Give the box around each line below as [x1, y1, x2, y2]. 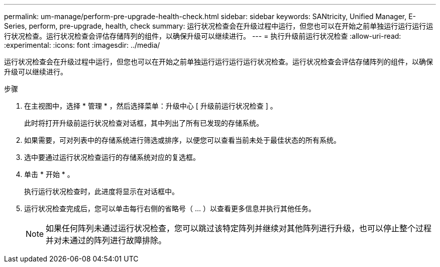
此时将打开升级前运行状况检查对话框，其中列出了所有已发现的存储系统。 [24, 119, 263, 127]
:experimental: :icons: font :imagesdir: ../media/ [4, 41, 160, 49]
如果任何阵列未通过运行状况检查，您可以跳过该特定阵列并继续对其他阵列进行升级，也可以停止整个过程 [46, 223, 432, 233]
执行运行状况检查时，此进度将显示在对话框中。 [24, 187, 179, 196]
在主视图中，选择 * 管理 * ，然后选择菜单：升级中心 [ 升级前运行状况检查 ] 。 [24, 102, 277, 110]
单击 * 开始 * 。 [24, 170, 74, 179]
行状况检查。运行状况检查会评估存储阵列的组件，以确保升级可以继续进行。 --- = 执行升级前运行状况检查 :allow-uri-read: [4, 32, 401, 40]
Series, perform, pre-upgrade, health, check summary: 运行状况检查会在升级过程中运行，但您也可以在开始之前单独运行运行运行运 [4, 22, 433, 30]
